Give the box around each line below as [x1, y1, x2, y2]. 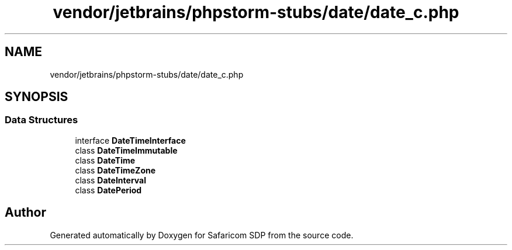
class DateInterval [75, 175, 147, 185]
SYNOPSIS [5, 89, 68, 105]
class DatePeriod [75, 185, 142, 195]
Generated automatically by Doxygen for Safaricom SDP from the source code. [50, 230, 354, 240]
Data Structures [5, 114, 78, 126]
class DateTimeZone [75, 165, 156, 175]
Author [5, 205, 46, 220]
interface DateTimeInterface [75, 135, 186, 145]
